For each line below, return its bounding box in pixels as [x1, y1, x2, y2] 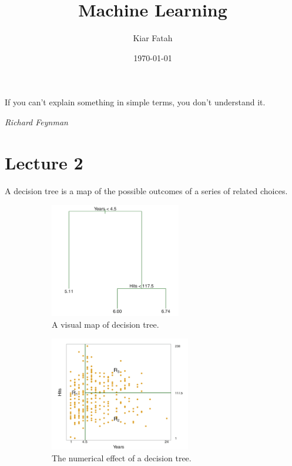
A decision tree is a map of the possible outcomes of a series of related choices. [5, 184, 288, 197]
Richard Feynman [5, 115, 68, 128]
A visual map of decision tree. [52, 318, 159, 330]
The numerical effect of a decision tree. [52, 451, 192, 464]
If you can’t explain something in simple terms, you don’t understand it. [5, 96, 266, 108]
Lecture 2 [5, 150, 83, 174]
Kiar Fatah [133, 32, 173, 44]
